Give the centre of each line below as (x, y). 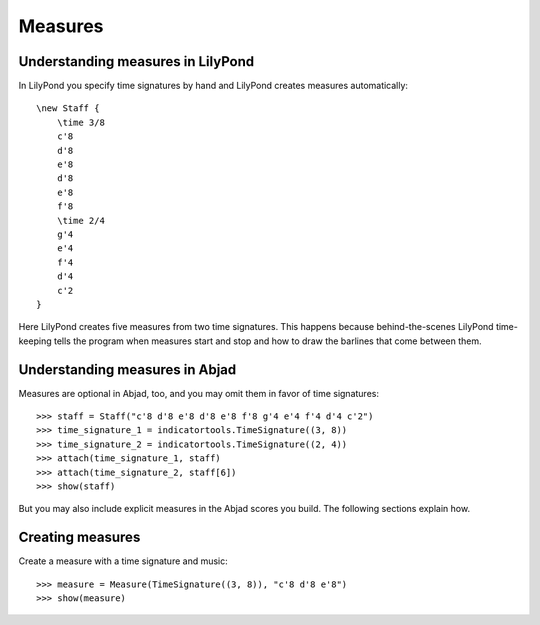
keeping (35, 341)
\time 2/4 (80, 220)
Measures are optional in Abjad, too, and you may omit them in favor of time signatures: (199, 393)
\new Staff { (68, 108)
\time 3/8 (80, 122)
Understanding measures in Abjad (127, 369)
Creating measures (79, 537)
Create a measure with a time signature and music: (123, 561)
